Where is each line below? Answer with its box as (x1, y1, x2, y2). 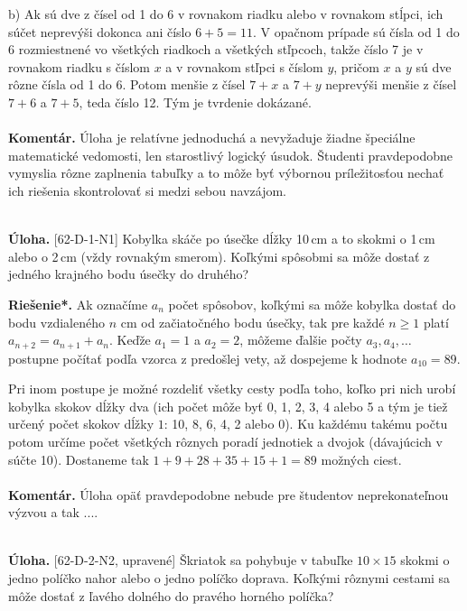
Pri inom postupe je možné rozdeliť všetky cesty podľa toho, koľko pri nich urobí (8, 379, 456, 398)
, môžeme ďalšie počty (239, 330, 362, 349)
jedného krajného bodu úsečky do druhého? (8, 264, 249, 283)
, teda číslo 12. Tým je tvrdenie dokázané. (79, 92, 312, 111)
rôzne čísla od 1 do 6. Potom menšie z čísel (8, 75, 246, 94)
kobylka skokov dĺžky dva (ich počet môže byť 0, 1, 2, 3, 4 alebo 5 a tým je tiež (8, 396, 448, 415)
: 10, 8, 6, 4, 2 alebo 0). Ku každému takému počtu (163, 414, 448, 433)
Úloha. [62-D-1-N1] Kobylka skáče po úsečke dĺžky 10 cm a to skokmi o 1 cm (8, 229, 435, 248)
